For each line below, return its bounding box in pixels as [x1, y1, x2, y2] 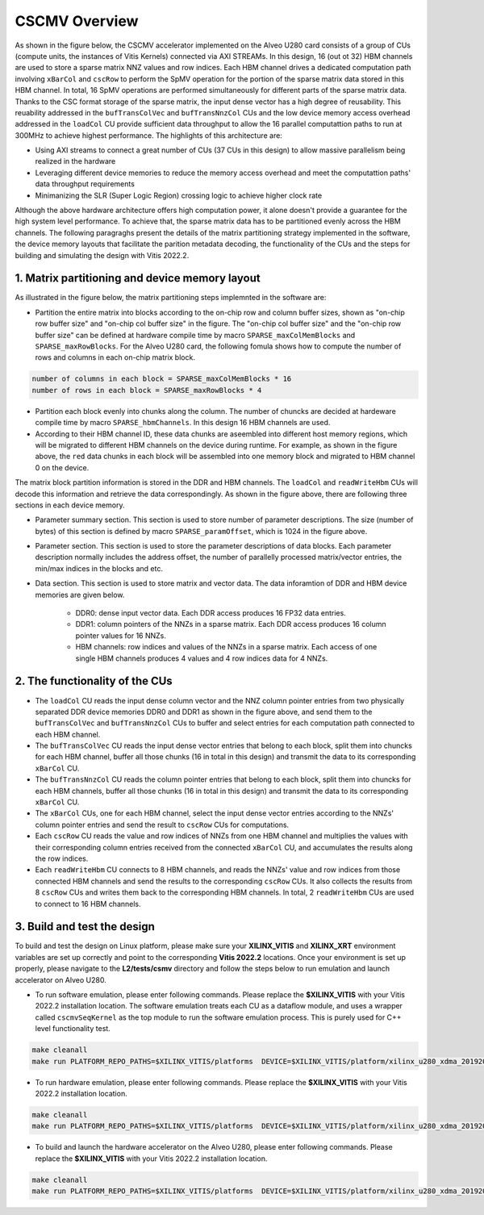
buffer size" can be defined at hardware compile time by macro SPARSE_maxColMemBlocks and [35, 330, 356, 340]
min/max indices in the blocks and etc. [35, 563, 163, 573]
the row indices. [35, 854, 89, 863]
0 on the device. [35, 462, 90, 472]
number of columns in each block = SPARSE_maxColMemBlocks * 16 [31, 374, 292, 383]
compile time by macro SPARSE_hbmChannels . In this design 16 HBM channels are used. [35, 418, 331, 428]
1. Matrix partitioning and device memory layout [15, 271, 261, 286]
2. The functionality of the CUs [15, 674, 173, 688]
